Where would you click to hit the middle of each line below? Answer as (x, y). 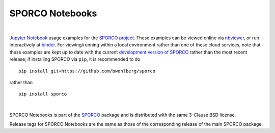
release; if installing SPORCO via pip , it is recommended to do (75, 59)
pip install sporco (43, 94)
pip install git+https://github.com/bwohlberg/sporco (87, 71)
